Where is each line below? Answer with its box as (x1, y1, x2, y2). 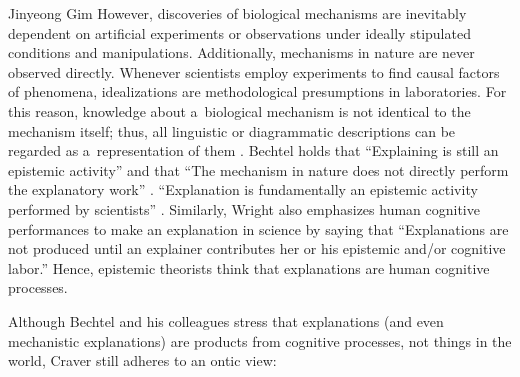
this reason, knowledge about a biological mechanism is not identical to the (8, 100, 471, 121)
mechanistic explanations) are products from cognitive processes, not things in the (8, 330, 512, 351)
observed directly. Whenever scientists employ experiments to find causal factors (8, 61, 500, 82)
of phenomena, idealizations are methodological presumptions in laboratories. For (8, 81, 507, 102)
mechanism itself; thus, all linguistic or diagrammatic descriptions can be (8, 120, 456, 141)
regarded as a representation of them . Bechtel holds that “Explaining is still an (8, 140, 499, 161)
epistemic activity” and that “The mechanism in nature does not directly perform (8, 159, 509, 180)
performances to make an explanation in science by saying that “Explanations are (8, 218, 509, 239)
